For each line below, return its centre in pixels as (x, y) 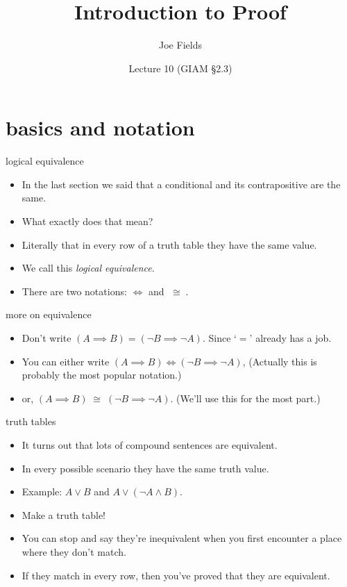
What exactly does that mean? (87, 221)
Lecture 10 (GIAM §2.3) (180, 68)
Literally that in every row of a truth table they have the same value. (169, 244)
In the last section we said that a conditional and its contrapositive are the (181, 184)
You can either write (66, 361)
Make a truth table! (64, 514)
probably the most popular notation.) (102, 375)
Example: (42, 491)
